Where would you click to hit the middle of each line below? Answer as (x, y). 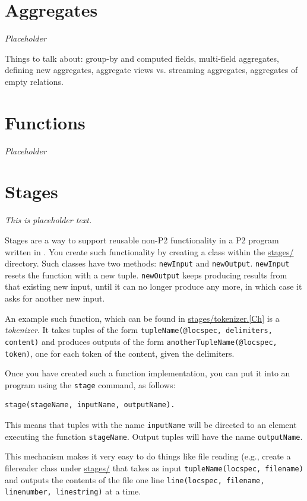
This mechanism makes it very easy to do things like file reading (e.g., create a (148, 456)
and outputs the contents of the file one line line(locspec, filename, (135, 479)
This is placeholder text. (48, 220)
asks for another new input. (55, 298)
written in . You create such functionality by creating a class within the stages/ (149, 251)
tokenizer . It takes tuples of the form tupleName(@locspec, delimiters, (139, 330)
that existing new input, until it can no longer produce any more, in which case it (153, 286)
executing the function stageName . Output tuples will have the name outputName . (154, 436)
